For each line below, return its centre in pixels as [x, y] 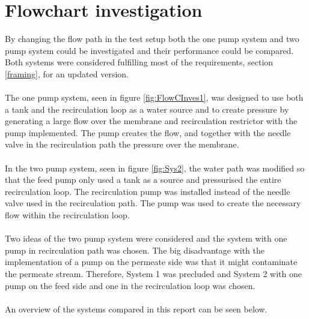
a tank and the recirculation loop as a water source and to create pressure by [147, 109]
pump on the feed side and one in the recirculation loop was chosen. [130, 285]
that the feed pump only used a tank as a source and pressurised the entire [143, 180]
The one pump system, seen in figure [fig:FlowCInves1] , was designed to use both [154, 97]
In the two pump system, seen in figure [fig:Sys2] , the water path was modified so [155, 168]
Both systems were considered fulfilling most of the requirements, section [139, 62]
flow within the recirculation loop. [67, 215]
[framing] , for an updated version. [67, 73]
